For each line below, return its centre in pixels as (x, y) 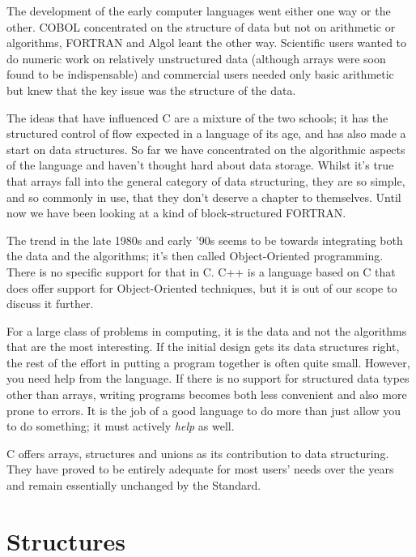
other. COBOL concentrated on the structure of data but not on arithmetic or (201, 26)
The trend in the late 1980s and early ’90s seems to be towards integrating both (205, 240)
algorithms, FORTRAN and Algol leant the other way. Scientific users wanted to (207, 43)
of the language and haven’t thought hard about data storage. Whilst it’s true (200, 165)
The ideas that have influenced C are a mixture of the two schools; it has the (197, 117)
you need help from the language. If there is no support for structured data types (208, 378)
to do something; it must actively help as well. (121, 426)
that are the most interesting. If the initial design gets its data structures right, (203, 347)
